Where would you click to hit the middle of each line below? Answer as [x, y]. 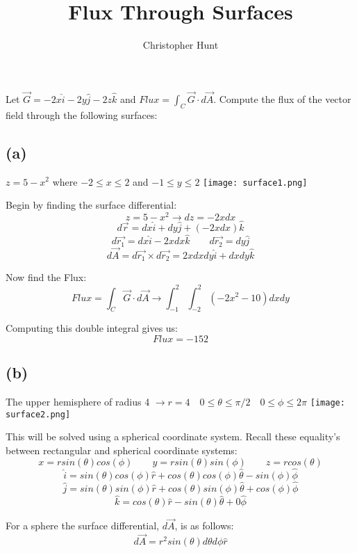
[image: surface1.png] [255, 183]
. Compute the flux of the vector [282, 98]
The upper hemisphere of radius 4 [78, 402]
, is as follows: [204, 526]
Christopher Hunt [181, 45]
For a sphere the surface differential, [83, 526]
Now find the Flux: [46, 277]
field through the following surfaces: [82, 114]
